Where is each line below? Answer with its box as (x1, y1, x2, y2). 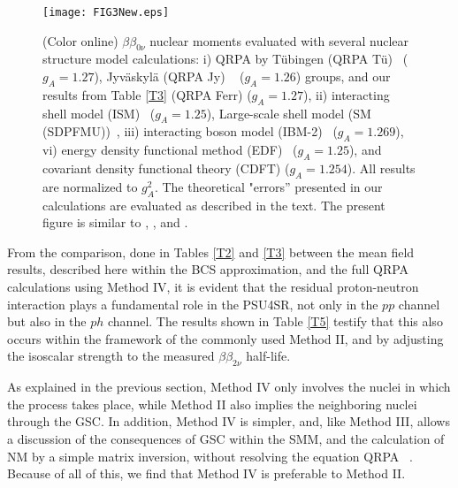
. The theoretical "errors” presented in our (154, 177, 383, 195)
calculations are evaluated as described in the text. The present (42, 195, 385, 214)
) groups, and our (295, 67, 391, 86)
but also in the (7, 312, 87, 331)
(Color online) (42, 31, 118, 50)
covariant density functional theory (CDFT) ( (42, 159, 290, 178)
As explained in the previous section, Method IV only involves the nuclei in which (7, 377, 451, 396)
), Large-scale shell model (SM (206, 103, 371, 122)
